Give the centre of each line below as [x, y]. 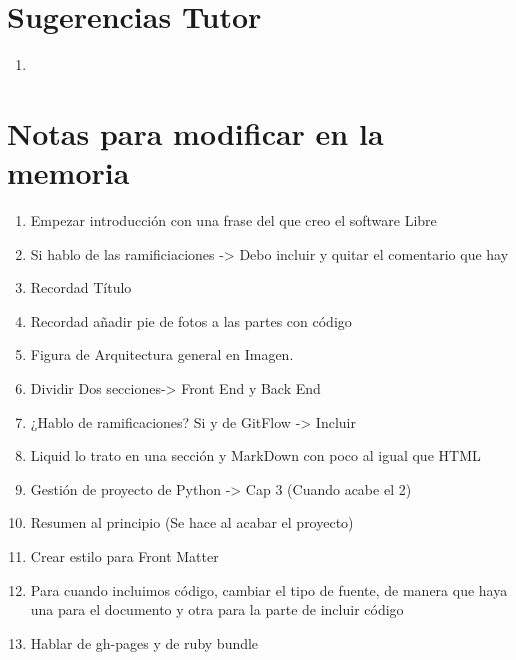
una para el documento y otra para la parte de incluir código [217, 609]
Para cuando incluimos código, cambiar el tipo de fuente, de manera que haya [269, 589]
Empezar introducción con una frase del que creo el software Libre [233, 220]
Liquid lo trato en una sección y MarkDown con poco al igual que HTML [255, 455]
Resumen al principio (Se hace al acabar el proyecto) [192, 522]
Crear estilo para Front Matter [124, 555]
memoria [68, 172]
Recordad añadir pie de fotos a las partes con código [191, 320]
